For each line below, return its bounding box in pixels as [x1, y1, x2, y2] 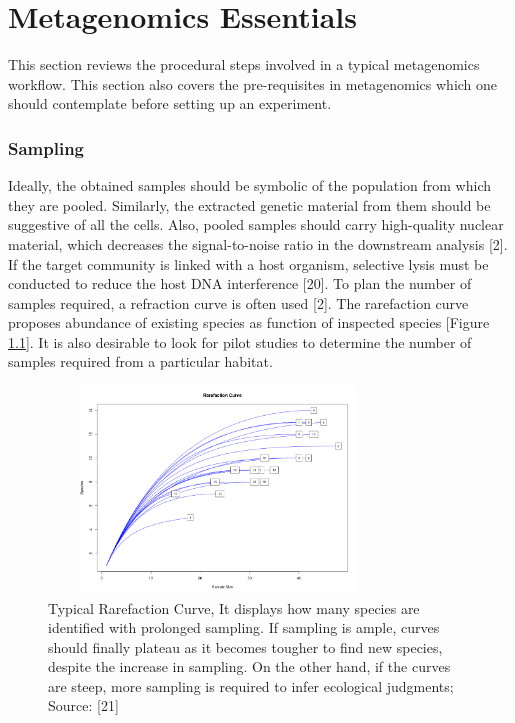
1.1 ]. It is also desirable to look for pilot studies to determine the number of [8, 331, 472, 352]
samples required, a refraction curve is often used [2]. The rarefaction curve [8, 292, 469, 313]
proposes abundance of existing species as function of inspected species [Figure [8, 312, 490, 333]
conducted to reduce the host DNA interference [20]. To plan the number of [8, 273, 472, 294]
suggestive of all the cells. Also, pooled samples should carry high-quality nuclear [8, 214, 504, 235]
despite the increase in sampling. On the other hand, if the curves [48, 656, 451, 677]
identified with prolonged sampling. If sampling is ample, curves [48, 617, 440, 638]
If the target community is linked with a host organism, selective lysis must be [8, 253, 489, 274]
